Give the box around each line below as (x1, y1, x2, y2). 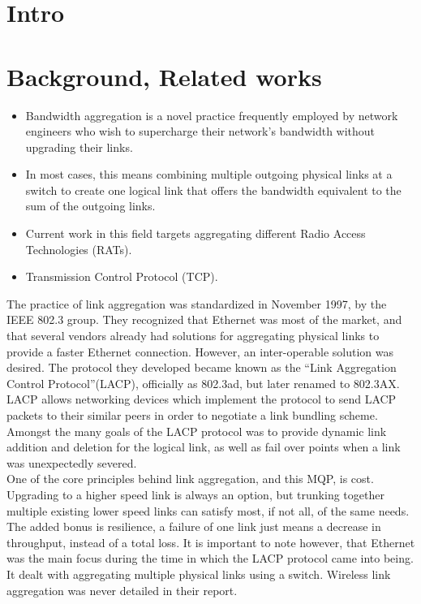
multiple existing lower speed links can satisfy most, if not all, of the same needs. (6, 502, 410, 519)
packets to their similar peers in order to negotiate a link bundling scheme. (6, 407, 378, 423)
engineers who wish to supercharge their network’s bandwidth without (25, 123, 376, 140)
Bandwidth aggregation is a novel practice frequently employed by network (25, 106, 398, 123)
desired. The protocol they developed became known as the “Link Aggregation (6, 359, 397, 376)
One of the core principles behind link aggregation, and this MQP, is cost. (6, 470, 374, 487)
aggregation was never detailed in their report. (6, 581, 238, 598)
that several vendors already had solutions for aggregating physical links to (6, 327, 380, 344)
